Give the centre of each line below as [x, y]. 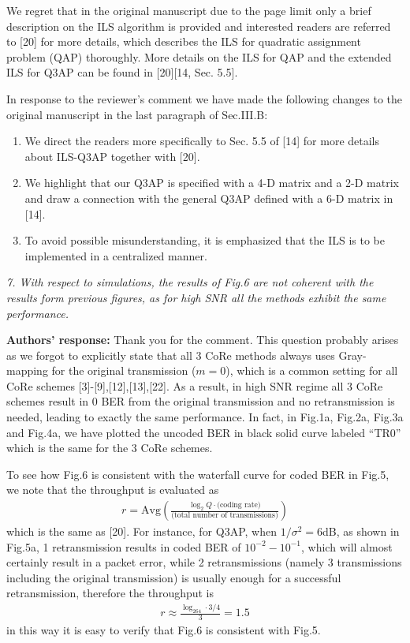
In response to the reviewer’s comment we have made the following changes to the [204, 98]
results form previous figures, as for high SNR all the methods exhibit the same [196, 297]
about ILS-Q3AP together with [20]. [112, 156]
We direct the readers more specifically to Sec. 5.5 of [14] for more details [202, 141]
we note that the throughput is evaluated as [113, 490]
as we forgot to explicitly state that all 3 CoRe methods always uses [171, 355]
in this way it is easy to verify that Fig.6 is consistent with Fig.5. [164, 630]
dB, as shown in [361, 531]
